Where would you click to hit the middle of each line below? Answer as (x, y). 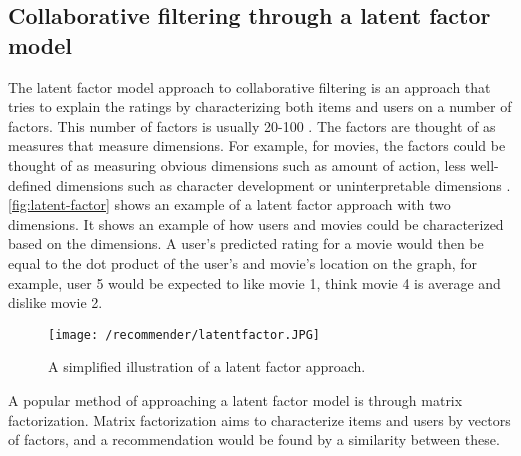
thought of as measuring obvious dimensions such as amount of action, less (237, 164)
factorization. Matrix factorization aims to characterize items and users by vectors (259, 419)
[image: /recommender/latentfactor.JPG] (184, 334)
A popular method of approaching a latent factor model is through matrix (235, 399)
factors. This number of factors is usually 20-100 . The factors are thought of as (252, 125)
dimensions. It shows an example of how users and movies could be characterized (256, 223)
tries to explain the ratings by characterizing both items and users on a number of (260, 106)
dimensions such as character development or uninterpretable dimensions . (283, 184)
